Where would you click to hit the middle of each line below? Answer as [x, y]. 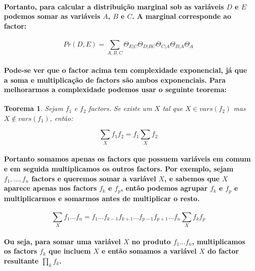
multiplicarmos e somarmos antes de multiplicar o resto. [102, 198]
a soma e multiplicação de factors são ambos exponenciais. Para [115, 80]
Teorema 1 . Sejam [34, 108]
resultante [21, 260]
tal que [172, 108]
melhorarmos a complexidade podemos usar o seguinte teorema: [115, 89]
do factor [223, 251]
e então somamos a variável [149, 251]
